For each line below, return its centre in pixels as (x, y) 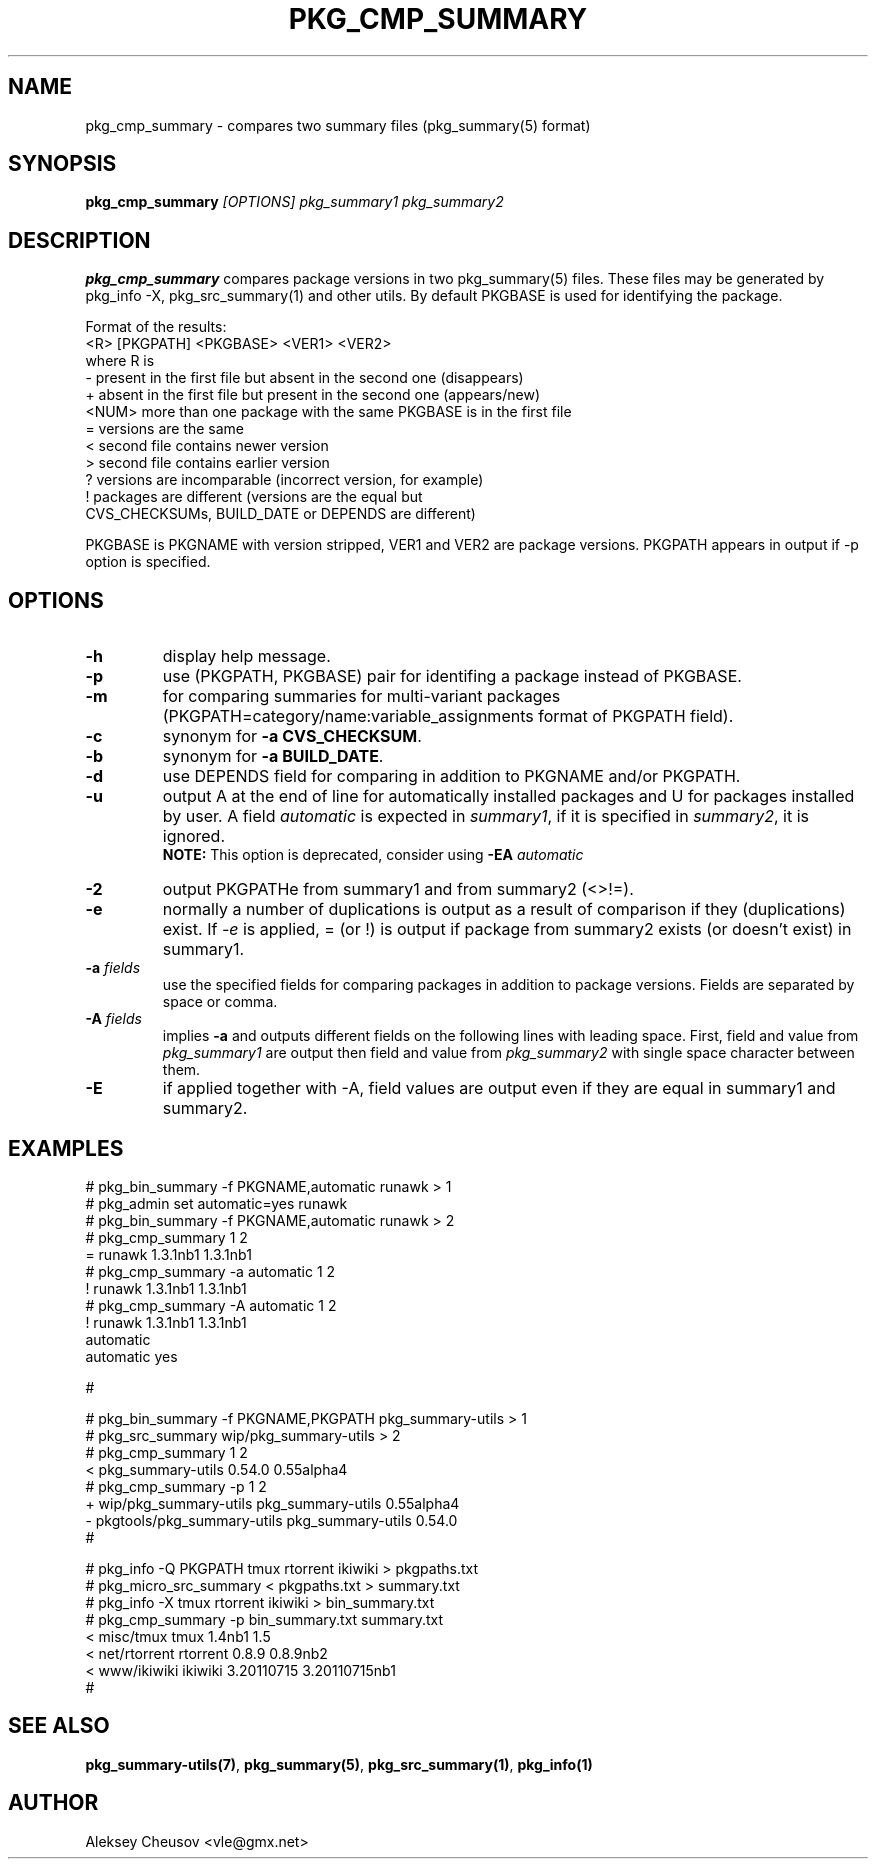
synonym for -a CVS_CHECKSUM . (292, 736)
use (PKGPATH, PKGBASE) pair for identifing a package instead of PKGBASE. (452, 676)
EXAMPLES (66, 1148)
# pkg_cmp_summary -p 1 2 (176, 1486)
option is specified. (148, 562)
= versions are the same (165, 429)
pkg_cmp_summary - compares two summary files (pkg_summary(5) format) (338, 125)
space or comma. (220, 1002)
